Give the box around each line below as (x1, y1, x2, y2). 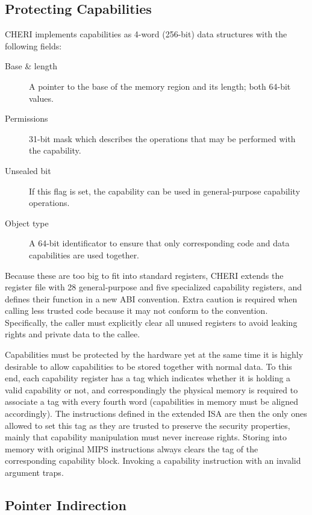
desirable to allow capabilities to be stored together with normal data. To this (5, 360, 292, 372)
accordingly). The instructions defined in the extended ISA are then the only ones (5, 407, 307, 420)
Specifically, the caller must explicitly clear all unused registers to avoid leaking (5, 316, 298, 328)
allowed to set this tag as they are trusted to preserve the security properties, (5, 419, 290, 431)
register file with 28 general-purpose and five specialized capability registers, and (5, 281, 302, 293)
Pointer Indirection (5, 496, 126, 514)
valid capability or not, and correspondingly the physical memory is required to (5, 383, 298, 396)
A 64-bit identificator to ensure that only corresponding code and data (29, 237, 290, 249)
